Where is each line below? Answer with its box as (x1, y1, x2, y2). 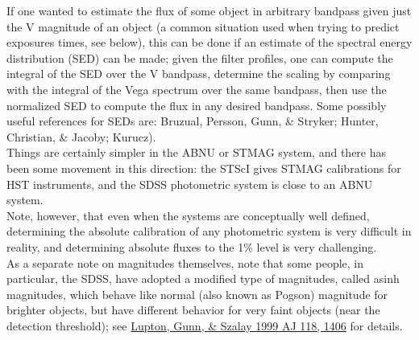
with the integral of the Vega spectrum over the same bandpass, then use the (6, 80, 387, 97)
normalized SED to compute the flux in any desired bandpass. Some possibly (6, 96, 387, 113)
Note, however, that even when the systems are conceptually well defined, (6, 207, 370, 223)
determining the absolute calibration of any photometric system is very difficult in (6, 223, 412, 240)
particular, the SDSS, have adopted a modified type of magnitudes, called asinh (6, 270, 400, 287)
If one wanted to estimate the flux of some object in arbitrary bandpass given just (6, 2, 412, 18)
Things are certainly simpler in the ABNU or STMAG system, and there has (6, 144, 387, 161)
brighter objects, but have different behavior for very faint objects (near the (6, 301, 380, 318)
